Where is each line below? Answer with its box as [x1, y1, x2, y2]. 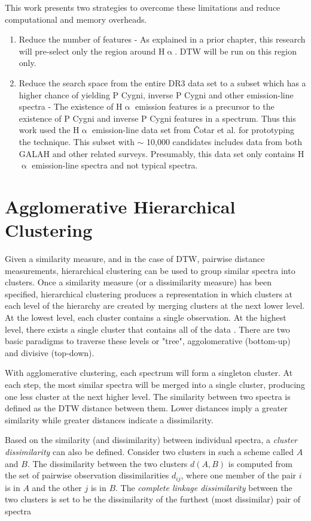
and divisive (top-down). [5, 346, 94, 359]
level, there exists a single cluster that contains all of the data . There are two [5, 323, 290, 335]
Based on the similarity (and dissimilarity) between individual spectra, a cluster [5, 433, 297, 446]
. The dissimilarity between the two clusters [27, 457, 188, 469]
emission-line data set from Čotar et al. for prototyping [92, 124, 294, 136]
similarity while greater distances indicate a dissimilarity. [5, 413, 214, 426]
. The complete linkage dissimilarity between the [115, 481, 292, 493]
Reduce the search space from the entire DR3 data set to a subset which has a [19, 76, 306, 89]
